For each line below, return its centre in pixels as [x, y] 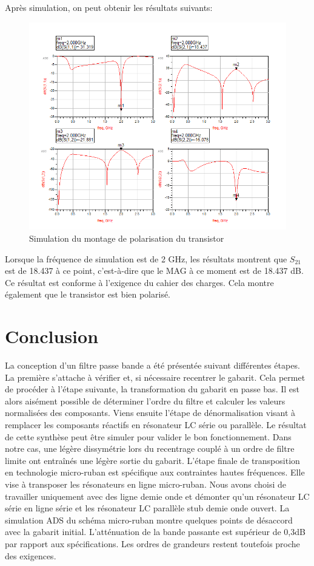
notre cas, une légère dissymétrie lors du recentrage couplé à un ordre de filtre [150, 448]
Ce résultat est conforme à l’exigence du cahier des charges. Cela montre [139, 282]
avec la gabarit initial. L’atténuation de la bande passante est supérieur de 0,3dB [155, 532]
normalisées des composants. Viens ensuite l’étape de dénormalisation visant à [150, 413]
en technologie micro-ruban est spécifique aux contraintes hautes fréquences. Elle [155, 472]
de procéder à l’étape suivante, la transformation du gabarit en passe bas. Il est [152, 389]
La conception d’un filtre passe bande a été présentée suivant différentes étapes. [152, 365]
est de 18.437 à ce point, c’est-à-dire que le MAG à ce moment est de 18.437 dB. [154, 271]
